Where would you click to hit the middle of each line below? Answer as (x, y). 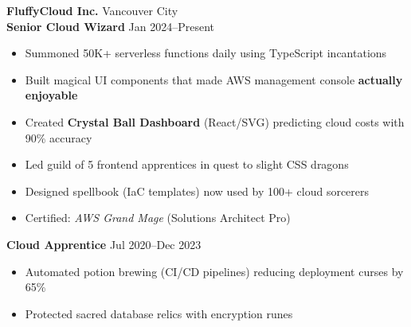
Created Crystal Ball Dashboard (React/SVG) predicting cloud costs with (215, 121)
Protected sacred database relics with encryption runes (159, 313)
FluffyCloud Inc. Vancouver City (92, 10)
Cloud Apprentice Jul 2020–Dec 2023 (104, 244)
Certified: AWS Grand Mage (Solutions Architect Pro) (158, 218)
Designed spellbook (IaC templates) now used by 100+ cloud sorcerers (197, 191)
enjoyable (51, 95)
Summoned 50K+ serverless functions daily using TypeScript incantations (206, 53)
